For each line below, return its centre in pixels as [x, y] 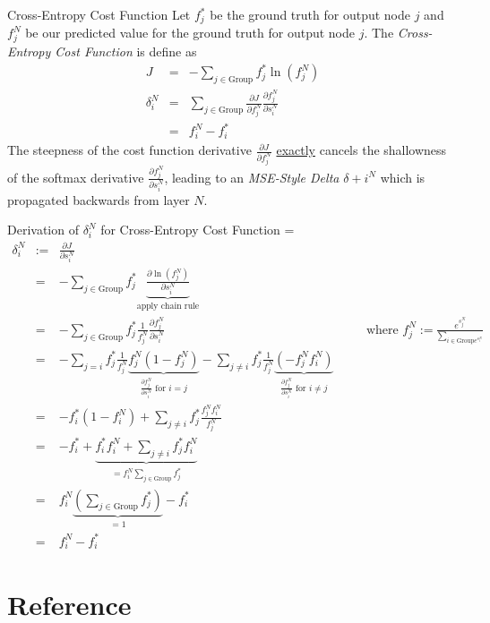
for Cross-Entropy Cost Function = [198, 230]
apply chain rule [168, 307]
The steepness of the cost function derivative [129, 150]
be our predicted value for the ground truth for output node [190, 33]
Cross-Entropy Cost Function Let [99, 14]
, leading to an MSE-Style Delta [252, 177]
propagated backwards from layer [99, 199]
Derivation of [43, 230]
